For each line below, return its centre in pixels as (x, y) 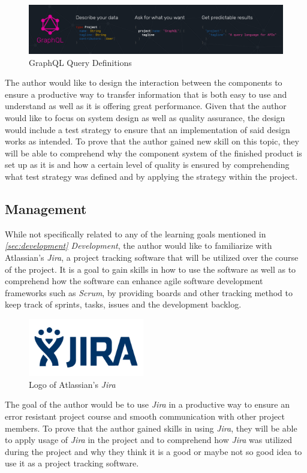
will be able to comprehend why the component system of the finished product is (153, 153)
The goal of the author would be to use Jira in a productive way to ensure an (147, 404)
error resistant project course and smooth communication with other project (145, 416)
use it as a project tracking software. (72, 463)
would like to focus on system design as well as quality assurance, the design (145, 117)
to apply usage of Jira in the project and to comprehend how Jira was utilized (149, 440)
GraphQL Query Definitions (80, 62)
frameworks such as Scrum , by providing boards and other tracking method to (149, 292)
